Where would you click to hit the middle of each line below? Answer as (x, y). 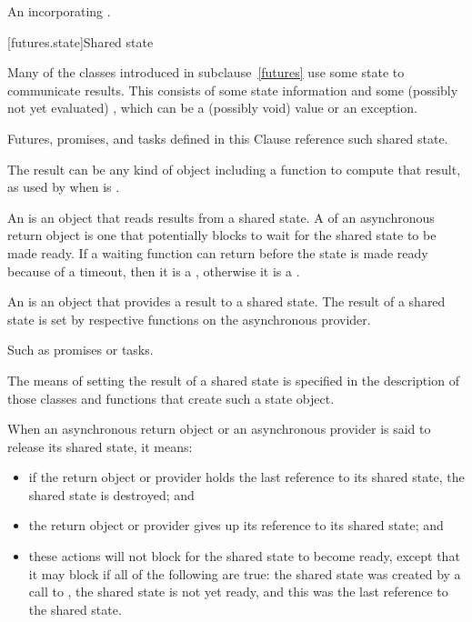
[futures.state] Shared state (80, 41)
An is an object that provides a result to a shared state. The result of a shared (226, 301)
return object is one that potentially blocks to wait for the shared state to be (222, 235)
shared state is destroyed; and (111, 494)
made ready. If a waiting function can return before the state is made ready (218, 252)
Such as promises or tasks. (80, 350)
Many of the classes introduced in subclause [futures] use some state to (206, 72)
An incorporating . (59, 11)
